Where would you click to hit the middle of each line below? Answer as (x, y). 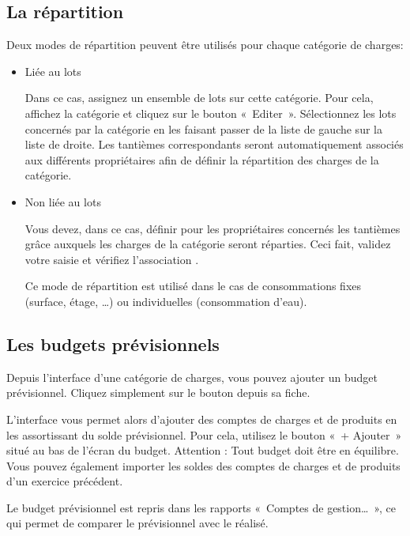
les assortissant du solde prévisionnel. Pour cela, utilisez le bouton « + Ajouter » (204, 434)
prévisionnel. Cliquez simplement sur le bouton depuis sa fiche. (158, 393)
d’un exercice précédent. (65, 481)
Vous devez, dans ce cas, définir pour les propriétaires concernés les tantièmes (213, 228)
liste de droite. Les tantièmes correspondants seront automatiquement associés (214, 144)
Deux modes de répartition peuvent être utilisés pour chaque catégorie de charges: (205, 45)
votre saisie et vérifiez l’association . (112, 259)
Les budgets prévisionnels (113, 343)
